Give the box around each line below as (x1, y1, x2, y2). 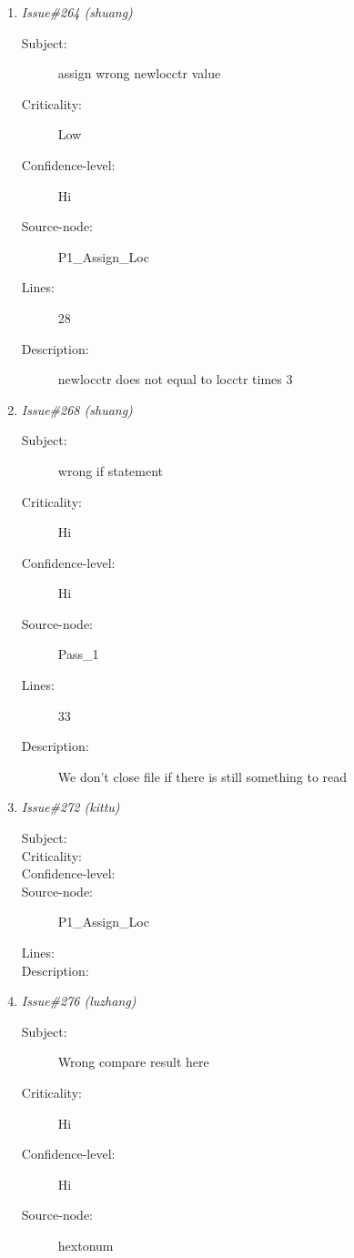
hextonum (57, 1235, 114, 1254)
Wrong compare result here (57, 1052, 209, 1071)
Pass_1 (57, 644, 99, 664)
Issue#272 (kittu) (21, 797, 120, 817)
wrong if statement (57, 461, 164, 480)
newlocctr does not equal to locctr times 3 (57, 370, 293, 389)
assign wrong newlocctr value (57, 64, 221, 83)
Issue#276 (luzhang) (21, 991, 137, 1010)
